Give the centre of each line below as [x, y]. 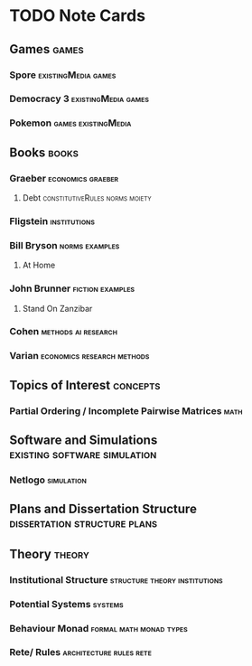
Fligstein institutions [52, 220]
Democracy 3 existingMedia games [79, 98]
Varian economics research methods [79, 356]
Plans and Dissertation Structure [103, 509]
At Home [39, 265]
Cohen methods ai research [63, 332]
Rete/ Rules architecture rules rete [80, 652]
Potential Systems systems [66, 604]
